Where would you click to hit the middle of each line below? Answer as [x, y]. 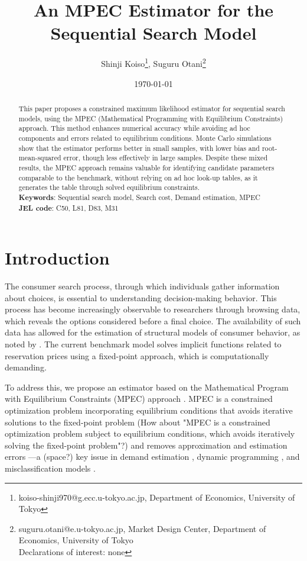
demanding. [26, 367]
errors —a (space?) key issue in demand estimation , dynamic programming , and [152, 457]
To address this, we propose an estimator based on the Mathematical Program [147, 387]
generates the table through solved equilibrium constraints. [109, 187]
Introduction [57, 258]
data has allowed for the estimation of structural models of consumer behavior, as [153, 332]
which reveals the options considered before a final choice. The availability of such [153, 320]
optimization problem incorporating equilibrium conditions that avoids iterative [149, 410]
